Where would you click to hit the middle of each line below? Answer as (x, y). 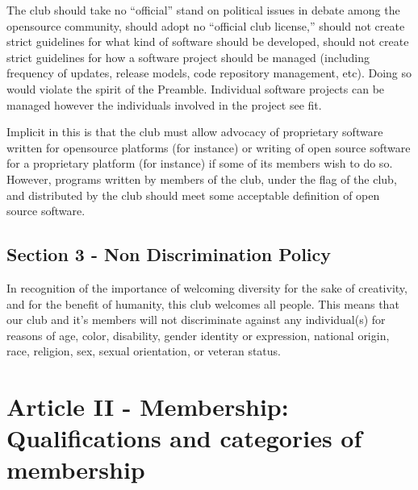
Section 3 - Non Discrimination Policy (169, 254)
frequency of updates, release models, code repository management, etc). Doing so (209, 73)
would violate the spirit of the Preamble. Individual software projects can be (196, 88)
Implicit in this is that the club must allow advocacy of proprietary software (195, 132)
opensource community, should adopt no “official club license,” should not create (206, 25)
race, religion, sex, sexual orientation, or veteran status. (144, 351)
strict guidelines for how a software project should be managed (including (188, 57)
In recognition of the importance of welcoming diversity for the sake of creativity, (207, 287)
